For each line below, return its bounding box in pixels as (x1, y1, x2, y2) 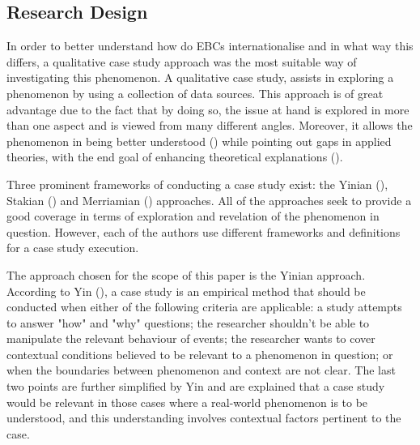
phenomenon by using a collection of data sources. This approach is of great (6, 84, 384, 101)
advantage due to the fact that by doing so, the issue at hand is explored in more (6, 101, 409, 118)
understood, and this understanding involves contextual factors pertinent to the (6, 409, 401, 426)
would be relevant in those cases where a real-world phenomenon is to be (6, 393, 368, 410)
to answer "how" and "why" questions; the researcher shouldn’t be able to (6, 314, 370, 331)
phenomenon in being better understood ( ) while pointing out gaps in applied (6, 132, 392, 149)
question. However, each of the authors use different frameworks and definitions (6, 223, 401, 240)
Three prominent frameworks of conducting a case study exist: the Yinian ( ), (6, 175, 388, 192)
